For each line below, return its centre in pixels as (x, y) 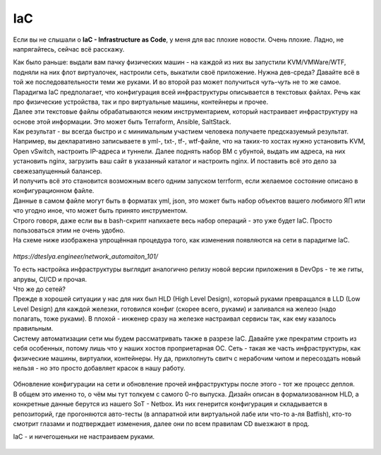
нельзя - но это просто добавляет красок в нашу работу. (99, 368)
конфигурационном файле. (54, 191)
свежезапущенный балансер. (58, 171)
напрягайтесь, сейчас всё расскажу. (69, 49)
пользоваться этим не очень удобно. (69, 230)
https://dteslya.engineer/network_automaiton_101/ (86, 256)
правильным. (33, 329)
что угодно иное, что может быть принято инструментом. (101, 211)
